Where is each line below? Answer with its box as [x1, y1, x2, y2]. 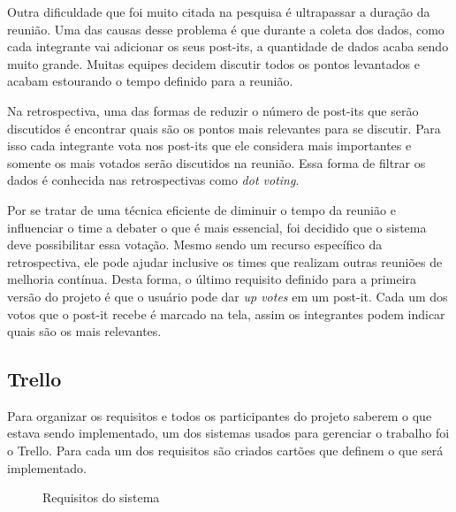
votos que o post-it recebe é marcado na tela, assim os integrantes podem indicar [7, 304, 445, 323]
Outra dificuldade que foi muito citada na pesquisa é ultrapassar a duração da [7, 3, 430, 20]
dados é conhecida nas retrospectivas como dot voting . [7, 171, 300, 189]
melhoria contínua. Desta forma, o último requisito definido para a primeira [7, 270, 417, 288]
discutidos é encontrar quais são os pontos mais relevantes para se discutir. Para [7, 118, 441, 137]
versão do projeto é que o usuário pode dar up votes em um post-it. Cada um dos [7, 287, 448, 305]
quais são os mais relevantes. [7, 322, 162, 340]
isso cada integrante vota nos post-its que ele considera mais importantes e [7, 136, 412, 155]
